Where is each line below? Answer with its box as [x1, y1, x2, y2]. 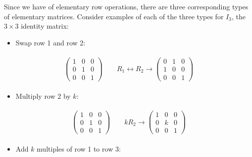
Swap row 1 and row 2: [15, 37, 86, 47]
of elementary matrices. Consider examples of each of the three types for [4, 11, 224, 21]
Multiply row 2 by [15, 90, 71, 101]
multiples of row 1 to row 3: [37, 144, 121, 154]
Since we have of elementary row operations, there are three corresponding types [4, 1, 249, 11]
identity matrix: [21, 21, 69, 31]
